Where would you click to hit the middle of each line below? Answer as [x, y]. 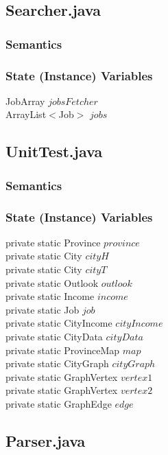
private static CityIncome [59, 323]
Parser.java [46, 440]
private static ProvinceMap [63, 350]
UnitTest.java [54, 151]
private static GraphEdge [59, 404]
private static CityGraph [57, 363]
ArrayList [26, 114]
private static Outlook [52, 282]
